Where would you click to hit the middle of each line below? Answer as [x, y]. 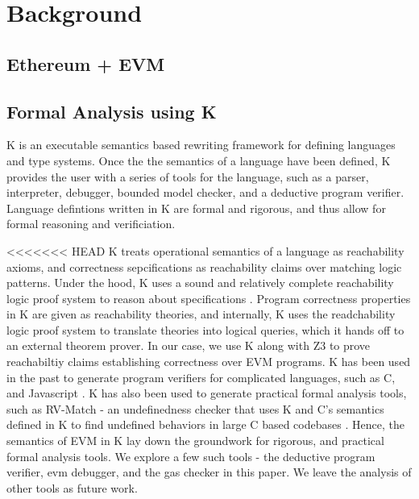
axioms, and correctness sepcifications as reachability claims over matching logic [204, 266]
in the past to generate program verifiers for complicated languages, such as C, [201, 377]
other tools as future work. [72, 487]
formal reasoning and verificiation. [91, 224]
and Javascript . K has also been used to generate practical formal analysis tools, [207, 393]
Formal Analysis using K [112, 111]
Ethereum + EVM [86, 63]
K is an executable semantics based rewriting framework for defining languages [201, 145]
